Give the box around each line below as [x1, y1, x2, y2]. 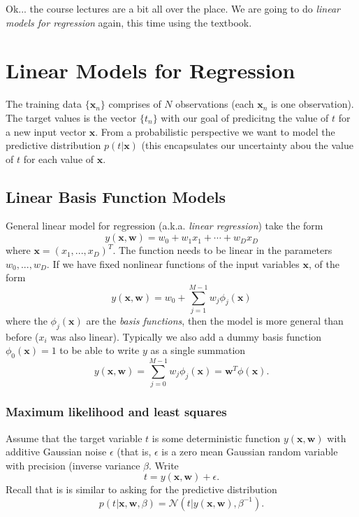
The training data [6, 97, 82, 111]
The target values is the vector [6, 110, 137, 125]
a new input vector [6, 124, 87, 139]
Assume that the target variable [6, 430, 142, 445]
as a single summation [150, 343, 246, 357]
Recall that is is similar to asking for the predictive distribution [6, 482, 277, 497]
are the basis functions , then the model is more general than [86, 313, 344, 327]
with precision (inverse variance [6, 458, 140, 472]
